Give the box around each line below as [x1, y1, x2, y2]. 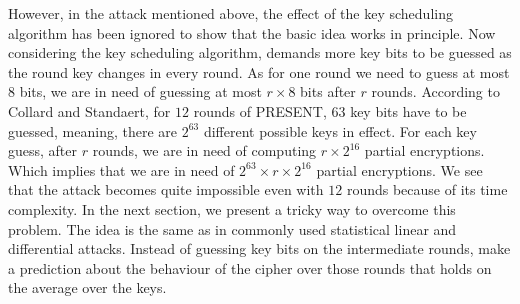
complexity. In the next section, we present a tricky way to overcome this [8, 198, 456, 219]
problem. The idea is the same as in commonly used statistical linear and [8, 218, 457, 239]
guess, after [8, 140, 78, 161]
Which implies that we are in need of [8, 159, 235, 180]
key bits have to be [350, 100, 467, 121]
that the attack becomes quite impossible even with [8, 179, 324, 200]
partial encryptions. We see [316, 159, 483, 180]
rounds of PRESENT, [193, 100, 327, 121]
